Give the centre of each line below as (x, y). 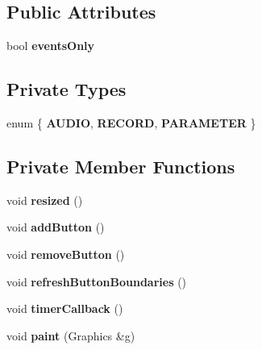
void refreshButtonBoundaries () (97, 281)
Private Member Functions (121, 166)
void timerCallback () (65, 308)
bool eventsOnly (51, 46)
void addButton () (56, 227)
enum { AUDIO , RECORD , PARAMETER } (131, 123)
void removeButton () (66, 254)
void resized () (45, 200)
